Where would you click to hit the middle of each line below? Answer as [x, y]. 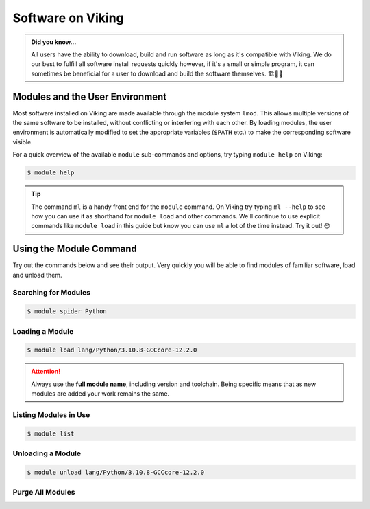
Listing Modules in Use [51, 414]
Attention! [46, 372]
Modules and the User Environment [90, 97]
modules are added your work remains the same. [100, 394]
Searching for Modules [51, 293]
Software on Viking [69, 18]
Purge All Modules [44, 493]
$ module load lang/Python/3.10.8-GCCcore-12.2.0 [112, 350]
